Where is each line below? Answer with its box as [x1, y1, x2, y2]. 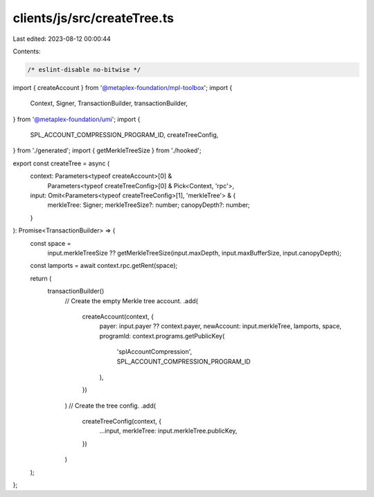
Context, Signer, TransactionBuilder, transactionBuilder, [30, 99, 188, 107]
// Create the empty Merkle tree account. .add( [64, 296, 199, 305]
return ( [30, 274, 52, 282]
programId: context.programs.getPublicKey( [99, 332, 225, 340]
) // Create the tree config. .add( [64, 401, 156, 410]
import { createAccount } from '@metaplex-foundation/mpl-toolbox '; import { [12, 83, 233, 91]
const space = [30, 239, 71, 247]
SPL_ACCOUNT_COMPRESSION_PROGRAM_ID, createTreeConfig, [30, 131, 219, 139]
